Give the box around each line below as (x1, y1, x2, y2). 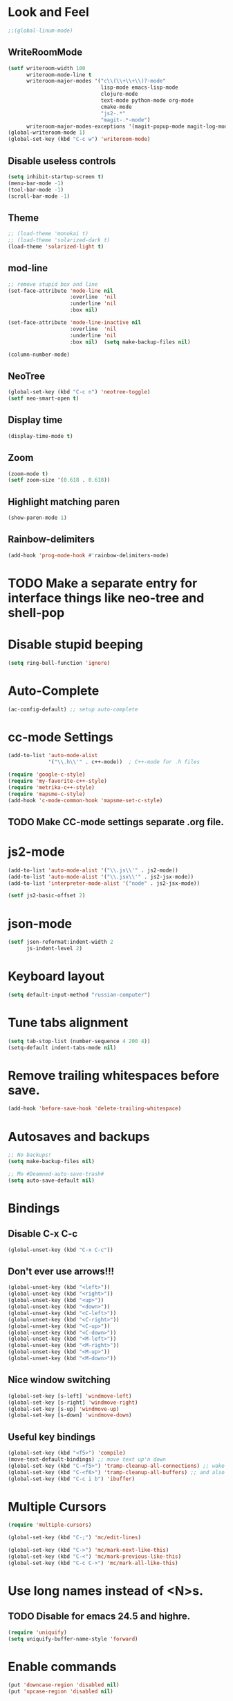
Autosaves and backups (8, 1128, 150, 1144)
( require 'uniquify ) (8, 1629, 68, 1636)
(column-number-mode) (8, 351, 71, 358)
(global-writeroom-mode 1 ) (8, 129, 86, 136)
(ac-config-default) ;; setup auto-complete (8, 706, 138, 713)
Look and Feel (8, 4, 89, 20)
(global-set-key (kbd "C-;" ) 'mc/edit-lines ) (8, 1534, 141, 1541)
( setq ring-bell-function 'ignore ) (8, 659, 111, 666)
